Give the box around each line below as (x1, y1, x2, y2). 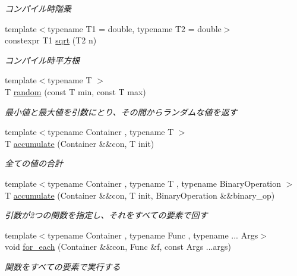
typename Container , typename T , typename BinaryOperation (48, 177, 282, 189)
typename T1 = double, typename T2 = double (48, 22, 222, 34)
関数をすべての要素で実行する (5, 260, 121, 272)
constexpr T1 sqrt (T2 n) (5, 34, 97, 46)
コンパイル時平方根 (5, 54, 80, 66)
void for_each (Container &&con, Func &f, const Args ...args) (5, 240, 231, 253)
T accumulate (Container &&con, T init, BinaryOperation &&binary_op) (5, 189, 275, 201)
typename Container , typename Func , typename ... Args (48, 228, 258, 241)
